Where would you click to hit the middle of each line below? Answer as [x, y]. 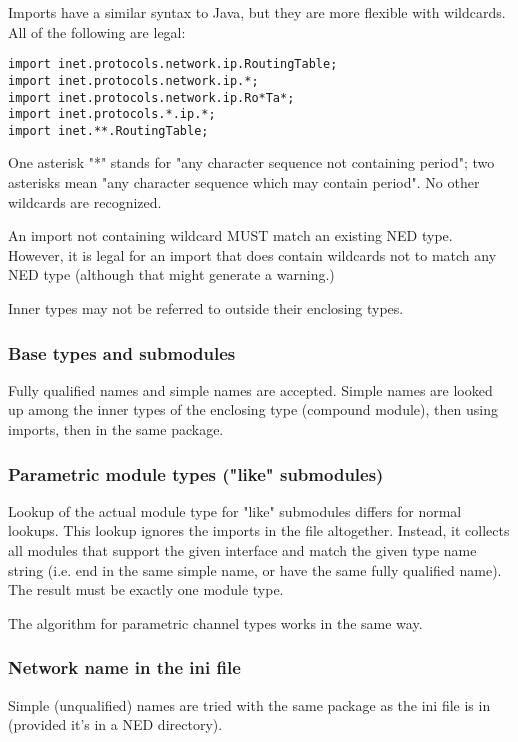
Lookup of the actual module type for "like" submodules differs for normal [235, 510]
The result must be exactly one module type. [146, 589]
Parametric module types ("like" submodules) [196, 473]
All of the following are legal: [97, 31]
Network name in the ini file [124, 667]
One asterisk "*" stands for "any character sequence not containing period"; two [251, 162]
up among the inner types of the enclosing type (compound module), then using [253, 409]
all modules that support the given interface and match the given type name [242, 550]
